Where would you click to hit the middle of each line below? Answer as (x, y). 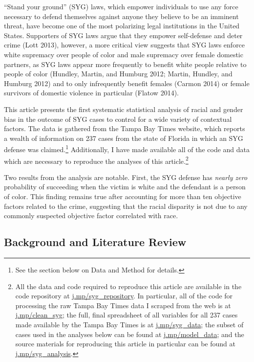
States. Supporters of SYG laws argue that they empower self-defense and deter (123, 35)
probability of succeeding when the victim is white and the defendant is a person (125, 187)
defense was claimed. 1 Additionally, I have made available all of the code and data (127, 148)
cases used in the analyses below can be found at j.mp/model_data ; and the (130, 334)
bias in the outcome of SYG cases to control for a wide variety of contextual (118, 119)
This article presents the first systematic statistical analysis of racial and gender (124, 109)
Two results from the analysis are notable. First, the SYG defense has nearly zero (126, 177)
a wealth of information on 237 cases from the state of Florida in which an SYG (124, 138)
